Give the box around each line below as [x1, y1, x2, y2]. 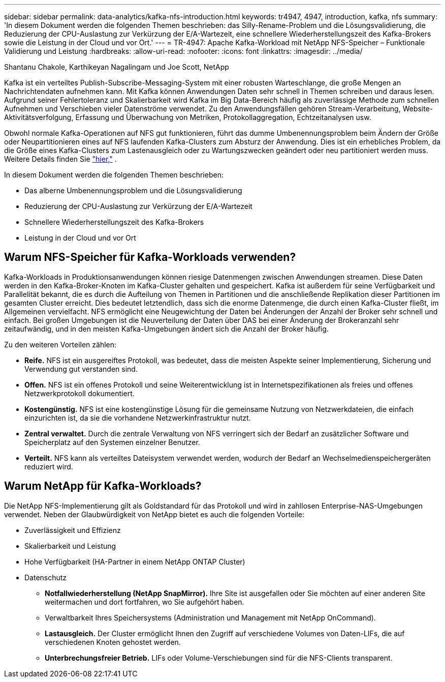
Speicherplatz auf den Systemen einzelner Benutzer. [24, 437, 200, 447]
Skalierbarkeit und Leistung [24, 541, 116, 550]
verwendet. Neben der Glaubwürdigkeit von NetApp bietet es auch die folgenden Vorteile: [4, 510, 305, 519]
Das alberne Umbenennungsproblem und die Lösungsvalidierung [24, 186, 242, 195]
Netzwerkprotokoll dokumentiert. [24, 389, 135, 398]
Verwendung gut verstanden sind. [24, 364, 138, 373]
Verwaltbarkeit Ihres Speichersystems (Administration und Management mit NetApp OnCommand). [45, 613, 376, 622]
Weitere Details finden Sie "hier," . [4, 155, 117, 163]
